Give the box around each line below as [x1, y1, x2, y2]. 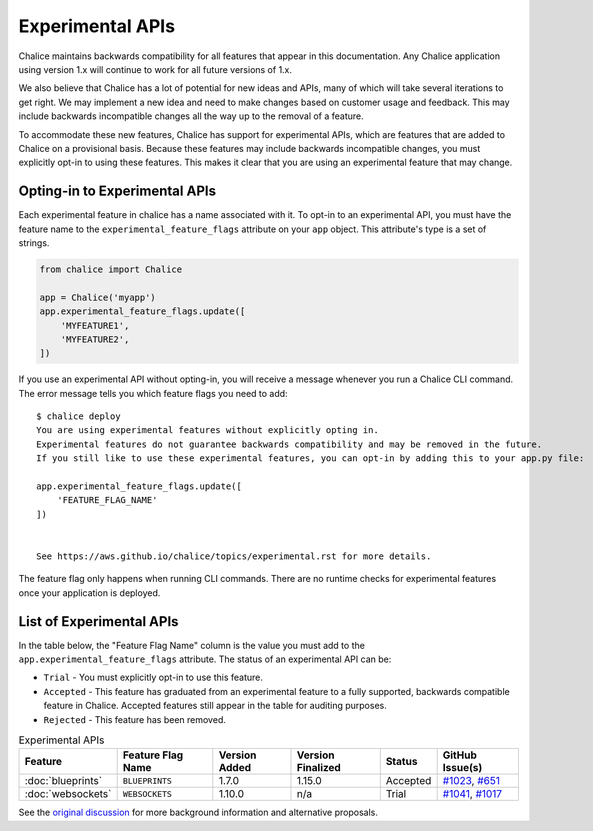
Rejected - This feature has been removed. [43, 713, 227, 725]
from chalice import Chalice [39, 263, 183, 275]
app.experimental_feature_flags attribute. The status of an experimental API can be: [18, 653, 392, 665]
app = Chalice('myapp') [39, 291, 157, 303]
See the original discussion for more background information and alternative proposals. [18, 806, 379, 819]
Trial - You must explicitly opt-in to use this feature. [43, 671, 264, 684]
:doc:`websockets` [24, 787, 112, 801]
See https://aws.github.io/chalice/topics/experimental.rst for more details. [36, 550, 432, 562]
